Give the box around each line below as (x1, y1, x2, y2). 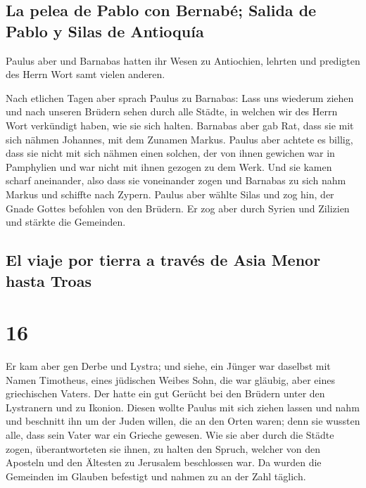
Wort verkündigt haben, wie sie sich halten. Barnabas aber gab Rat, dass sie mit (6, 117, 354, 132)
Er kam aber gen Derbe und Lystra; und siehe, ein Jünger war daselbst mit (6, 359, 331, 373)
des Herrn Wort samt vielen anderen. (6, 67, 165, 82)
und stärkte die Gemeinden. (6, 214, 126, 229)
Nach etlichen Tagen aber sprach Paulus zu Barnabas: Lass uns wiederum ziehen (6, 90, 354, 105)
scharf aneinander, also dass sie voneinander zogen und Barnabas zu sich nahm (6, 173, 346, 188)
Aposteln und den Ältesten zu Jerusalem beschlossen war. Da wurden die (6, 455, 322, 470)
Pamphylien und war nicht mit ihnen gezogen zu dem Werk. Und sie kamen (6, 159, 332, 174)
